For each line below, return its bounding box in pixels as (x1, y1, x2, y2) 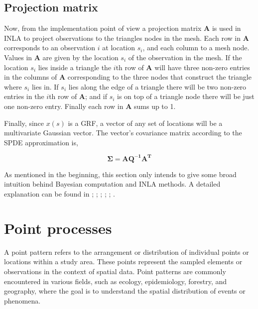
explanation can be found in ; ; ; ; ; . (4, 189, 115, 199)
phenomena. (4, 295, 41, 306)
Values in (4, 52, 32, 62)
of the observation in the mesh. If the (128, 52, 242, 62)
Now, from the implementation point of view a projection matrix (4, 23, 202, 33)
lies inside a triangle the (38, 62, 112, 72)
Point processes (4, 217, 112, 238)
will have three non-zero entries (154, 62, 250, 72)
